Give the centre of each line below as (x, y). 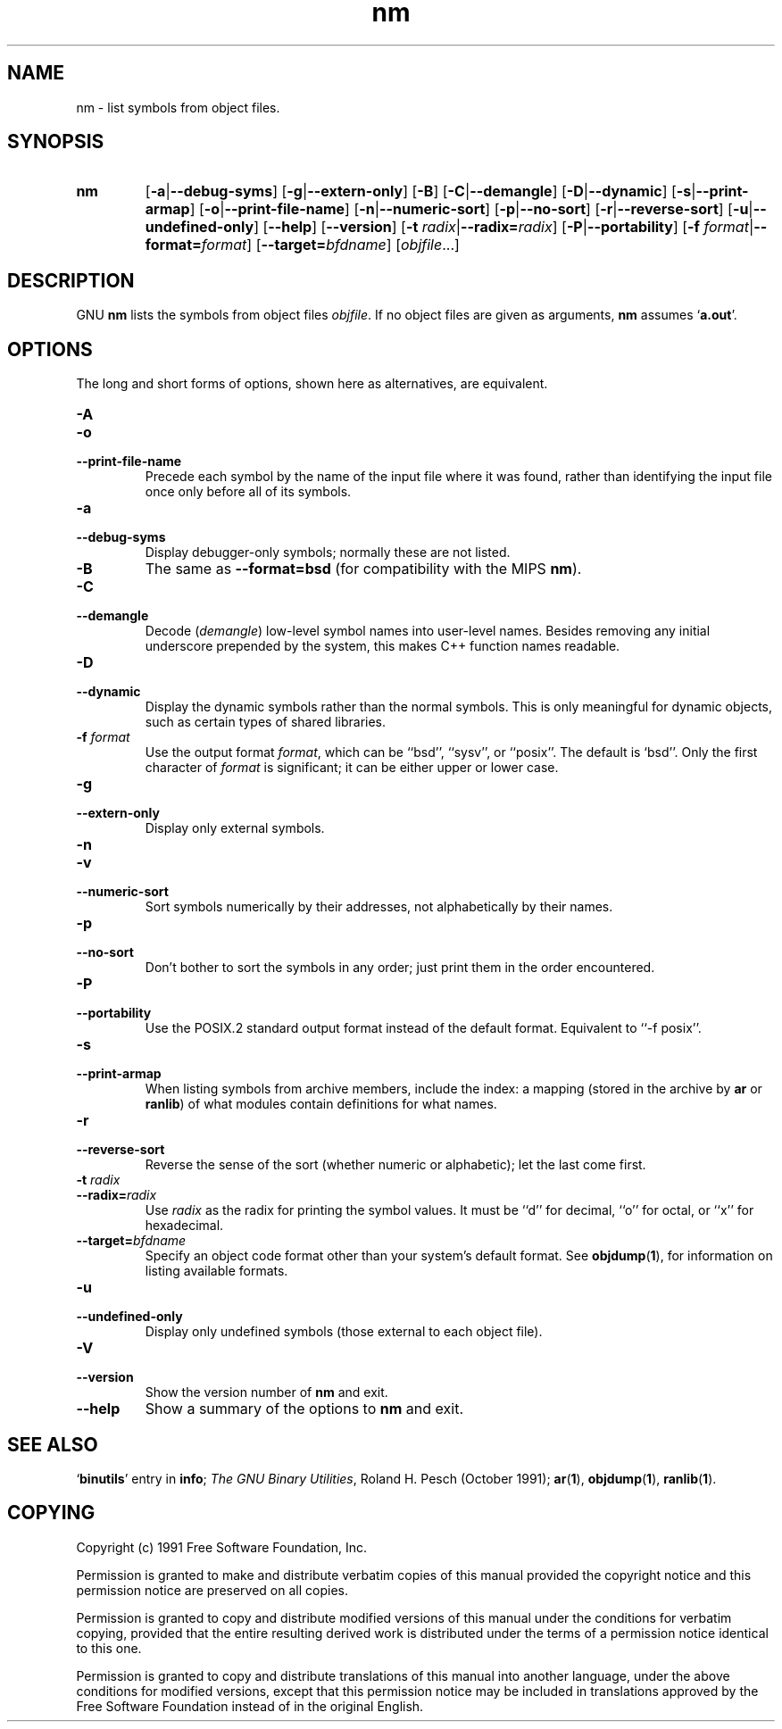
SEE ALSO (53, 1444)
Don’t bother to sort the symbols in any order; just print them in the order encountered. (400, 968)
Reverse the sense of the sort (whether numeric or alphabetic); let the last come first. (395, 1165)
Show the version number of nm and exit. (266, 1392)
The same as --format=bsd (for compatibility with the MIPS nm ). (363, 569)
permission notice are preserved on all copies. (212, 1590)
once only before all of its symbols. (248, 492)
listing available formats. (216, 1271)
